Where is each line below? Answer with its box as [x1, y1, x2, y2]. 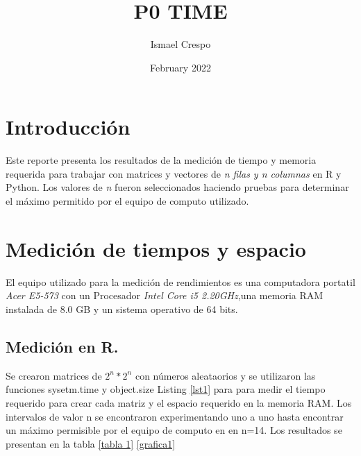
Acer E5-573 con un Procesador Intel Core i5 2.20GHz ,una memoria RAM [6, 288, 324, 303]
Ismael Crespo [150, 37, 211, 51]
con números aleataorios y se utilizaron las [135, 368, 316, 382]
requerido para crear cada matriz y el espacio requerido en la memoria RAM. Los [6, 395, 352, 409]
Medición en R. [6, 335, 119, 357]
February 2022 [150, 60, 211, 74]
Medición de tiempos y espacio [6, 234, 306, 262]
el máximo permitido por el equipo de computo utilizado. [6, 194, 249, 208]
